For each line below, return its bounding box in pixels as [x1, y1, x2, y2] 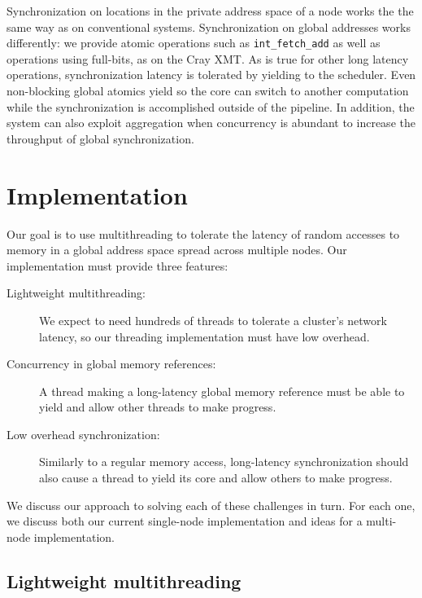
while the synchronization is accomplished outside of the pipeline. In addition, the [7, 98, 415, 115]
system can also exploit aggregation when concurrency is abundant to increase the [7, 114, 415, 131]
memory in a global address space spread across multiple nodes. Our [7, 241, 347, 258]
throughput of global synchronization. [7, 130, 194, 147]
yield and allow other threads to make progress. [39, 398, 276, 416]
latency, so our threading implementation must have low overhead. [39, 328, 370, 345]
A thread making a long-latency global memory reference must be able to [39, 382, 405, 399]
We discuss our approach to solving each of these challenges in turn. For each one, [7, 496, 415, 513]
